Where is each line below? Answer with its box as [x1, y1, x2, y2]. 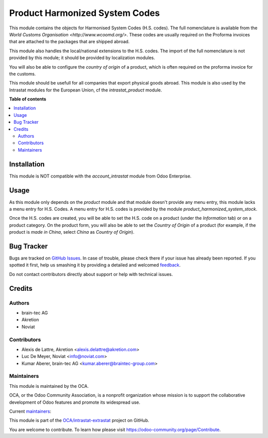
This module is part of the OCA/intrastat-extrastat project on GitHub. [9, 418, 149, 424]
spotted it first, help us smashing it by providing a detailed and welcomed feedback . [9, 262, 181, 268]
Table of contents [9, 96, 47, 102]
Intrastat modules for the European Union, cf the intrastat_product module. [9, 87, 162, 93]
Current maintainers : [9, 408, 52, 415]
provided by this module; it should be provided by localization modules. [9, 55, 155, 61]
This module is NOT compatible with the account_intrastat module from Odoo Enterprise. [9, 173, 192, 179]
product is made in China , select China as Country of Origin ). [9, 229, 134, 235]
